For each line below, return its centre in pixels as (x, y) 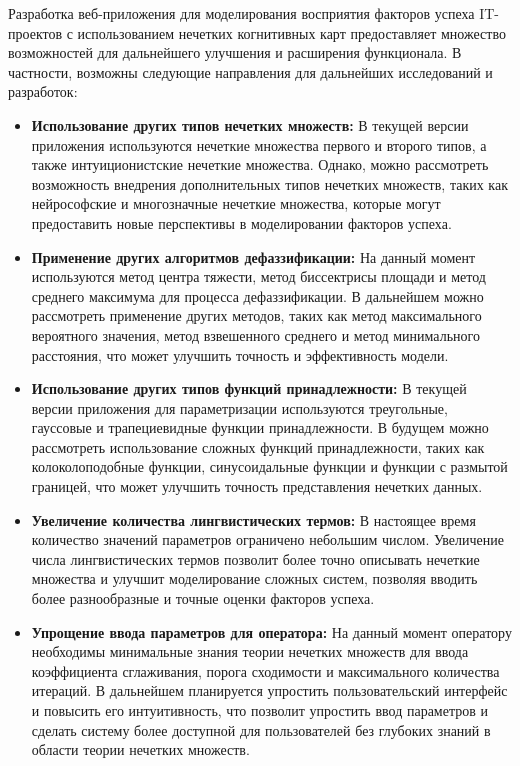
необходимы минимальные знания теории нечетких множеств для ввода (250, 651)
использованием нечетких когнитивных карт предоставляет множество (291, 32)
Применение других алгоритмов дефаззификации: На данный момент (253, 256)
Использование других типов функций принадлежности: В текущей (249, 388)
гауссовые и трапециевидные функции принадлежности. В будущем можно (260, 427)
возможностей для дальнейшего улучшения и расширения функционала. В (235, 52)
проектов (35, 32)
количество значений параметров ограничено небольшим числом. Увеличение (267, 539)
